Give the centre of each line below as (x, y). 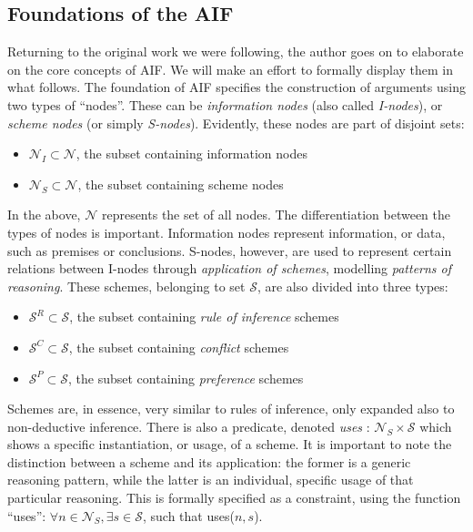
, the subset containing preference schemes (186, 378)
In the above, (44, 215)
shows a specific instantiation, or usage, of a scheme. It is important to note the (230, 444)
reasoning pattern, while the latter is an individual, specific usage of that (211, 480)
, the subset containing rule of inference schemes (204, 317)
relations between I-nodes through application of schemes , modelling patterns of (230, 268)
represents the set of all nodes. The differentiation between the (276, 215)
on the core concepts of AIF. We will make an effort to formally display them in (231, 69)
